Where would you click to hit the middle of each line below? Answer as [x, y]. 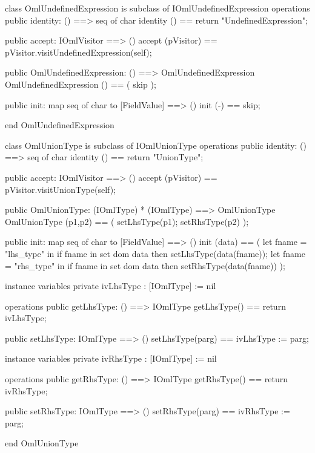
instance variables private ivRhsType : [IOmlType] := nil [111, 358]
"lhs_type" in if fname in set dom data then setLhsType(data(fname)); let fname [155, 253]
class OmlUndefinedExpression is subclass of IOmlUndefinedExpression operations [157, 8]
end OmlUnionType [42, 443]
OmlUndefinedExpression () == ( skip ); [81, 84]
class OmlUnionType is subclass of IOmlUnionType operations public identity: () [156, 145]
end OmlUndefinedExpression [60, 125]
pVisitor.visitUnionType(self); [61, 189]
